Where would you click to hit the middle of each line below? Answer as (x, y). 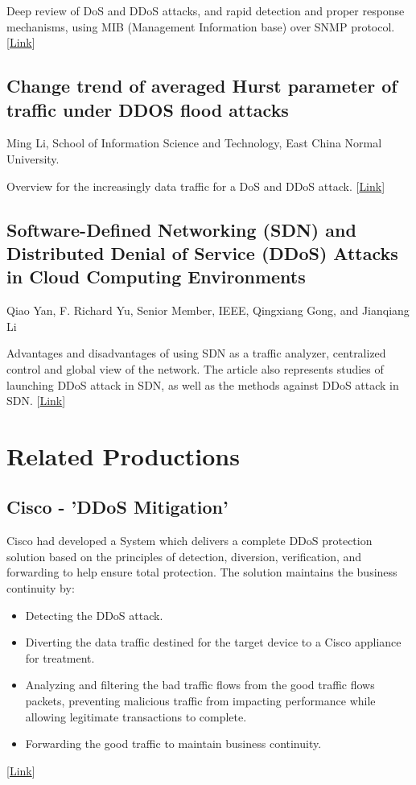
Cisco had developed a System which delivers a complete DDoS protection (189, 541)
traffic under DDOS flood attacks (148, 109)
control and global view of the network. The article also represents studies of (195, 368)
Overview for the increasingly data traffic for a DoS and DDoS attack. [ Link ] (196, 186)
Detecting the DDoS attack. (94, 615)
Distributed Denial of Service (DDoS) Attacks (202, 252)
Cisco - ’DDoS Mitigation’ (117, 507)
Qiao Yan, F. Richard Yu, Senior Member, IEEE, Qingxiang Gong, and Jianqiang (208, 310)
